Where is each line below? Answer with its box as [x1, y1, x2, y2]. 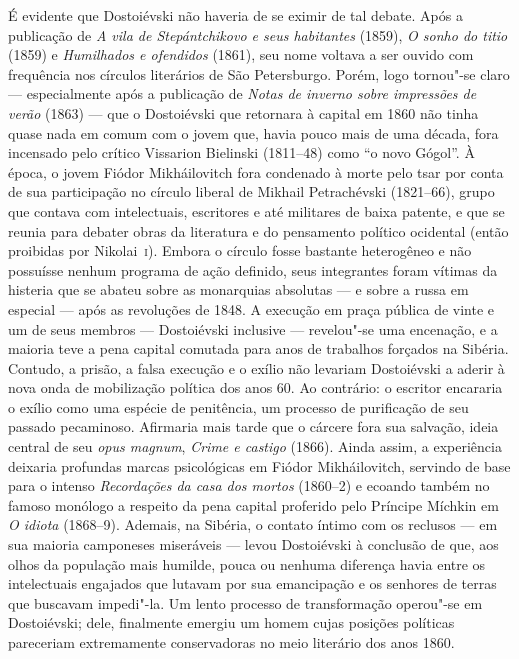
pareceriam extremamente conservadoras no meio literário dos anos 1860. [8, 632, 455, 652]
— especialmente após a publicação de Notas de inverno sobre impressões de [8, 83, 477, 104]
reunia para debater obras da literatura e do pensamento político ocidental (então [8, 220, 509, 241]
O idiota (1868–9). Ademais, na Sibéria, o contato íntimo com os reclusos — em [8, 514, 498, 535]
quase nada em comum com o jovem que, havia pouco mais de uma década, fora [8, 122, 499, 143]
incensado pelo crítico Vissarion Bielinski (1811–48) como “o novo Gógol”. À [8, 142, 475, 163]
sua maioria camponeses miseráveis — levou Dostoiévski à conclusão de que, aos [8, 534, 499, 555]
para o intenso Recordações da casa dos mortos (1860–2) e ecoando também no [8, 475, 490, 496]
